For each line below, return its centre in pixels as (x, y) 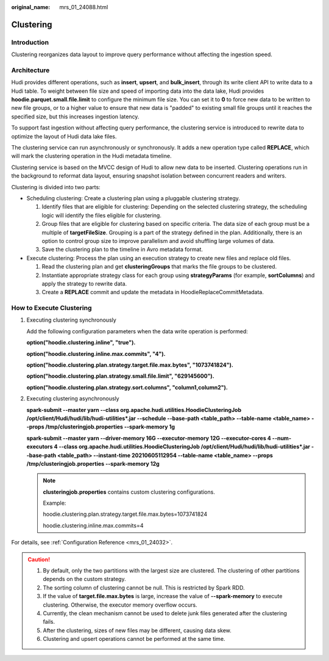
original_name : (31, 7)
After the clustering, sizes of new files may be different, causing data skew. (137, 630)
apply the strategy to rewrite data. (84, 283)
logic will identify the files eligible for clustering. (101, 215)
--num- (282, 438)
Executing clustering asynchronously (73, 399)
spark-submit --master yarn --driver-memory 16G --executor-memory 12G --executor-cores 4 (149, 438)
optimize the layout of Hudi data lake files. (64, 136)
